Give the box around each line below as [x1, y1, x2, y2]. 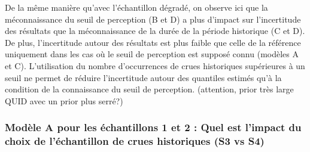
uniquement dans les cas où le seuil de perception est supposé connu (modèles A [5, 48, 299, 60]
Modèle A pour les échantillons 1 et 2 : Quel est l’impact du [5, 120, 302, 135]
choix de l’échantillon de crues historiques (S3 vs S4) [5, 134, 265, 148]
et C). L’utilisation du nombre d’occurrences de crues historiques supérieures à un [5, 59, 305, 72]
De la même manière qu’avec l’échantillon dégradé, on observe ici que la [5, 1, 268, 13]
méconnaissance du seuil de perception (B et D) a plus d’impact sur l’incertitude [5, 13, 301, 25]
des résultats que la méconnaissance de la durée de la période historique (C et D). [5, 24, 305, 37]
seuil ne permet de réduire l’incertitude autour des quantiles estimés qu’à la [5, 71, 282, 83]
